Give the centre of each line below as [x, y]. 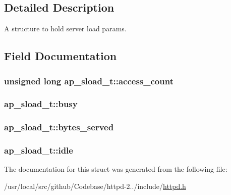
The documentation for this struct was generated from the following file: [116, 169]
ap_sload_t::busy [41, 104]
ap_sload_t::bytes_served [59, 127]
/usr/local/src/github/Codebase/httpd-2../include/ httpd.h [95, 186]
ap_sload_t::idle [39, 150]
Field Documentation [61, 56]
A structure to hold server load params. [65, 29]
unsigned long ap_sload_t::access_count [89, 81]
